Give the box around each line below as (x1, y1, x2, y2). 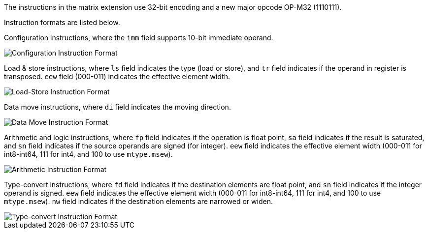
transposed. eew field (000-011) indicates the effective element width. (4, 72, 230, 81)
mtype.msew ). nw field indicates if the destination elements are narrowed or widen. (4, 197, 273, 205)
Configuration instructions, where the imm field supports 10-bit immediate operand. (4, 33, 273, 42)
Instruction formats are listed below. (4, 18, 120, 27)
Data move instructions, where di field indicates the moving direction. (4, 103, 231, 111)
